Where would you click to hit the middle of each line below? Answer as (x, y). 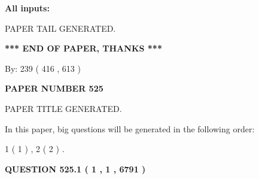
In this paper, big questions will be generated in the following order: (130, 128)
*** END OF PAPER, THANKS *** (83, 48)
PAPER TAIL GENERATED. (60, 28)
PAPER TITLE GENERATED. (63, 108)
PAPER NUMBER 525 (54, 88)
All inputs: (27, 8)
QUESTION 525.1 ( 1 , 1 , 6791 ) (75, 169)
